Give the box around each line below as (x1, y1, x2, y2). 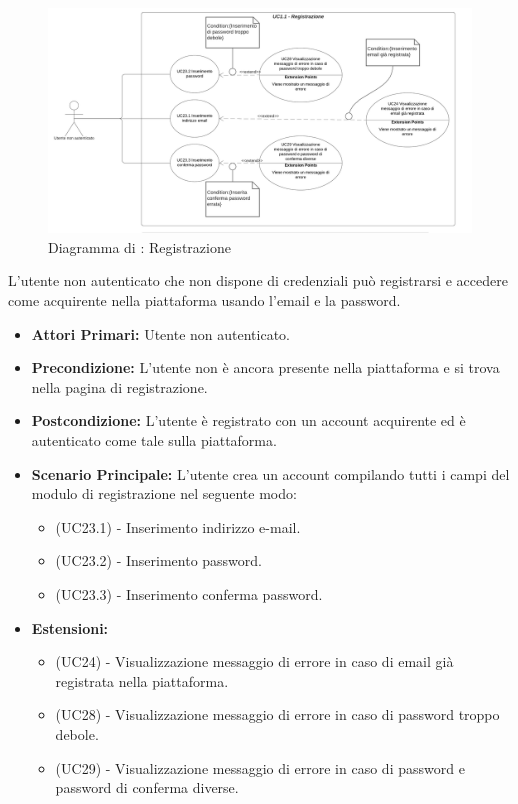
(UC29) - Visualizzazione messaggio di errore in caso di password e (55, 757, 465, 778)
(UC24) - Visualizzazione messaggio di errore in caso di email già (55, 651, 454, 672)
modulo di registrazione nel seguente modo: (31, 483, 297, 504)
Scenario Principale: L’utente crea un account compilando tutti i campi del (31, 463, 510, 484)
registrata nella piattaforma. (55, 670, 229, 691)
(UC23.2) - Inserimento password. (55, 550, 262, 571)
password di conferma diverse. (55, 777, 239, 798)
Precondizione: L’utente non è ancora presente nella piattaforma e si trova (31, 357, 500, 378)
